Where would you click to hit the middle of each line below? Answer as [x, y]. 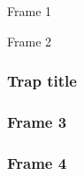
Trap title [42, 81]
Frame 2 [30, 41]
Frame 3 [37, 121]
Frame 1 [30, 11]
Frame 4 [37, 162]
